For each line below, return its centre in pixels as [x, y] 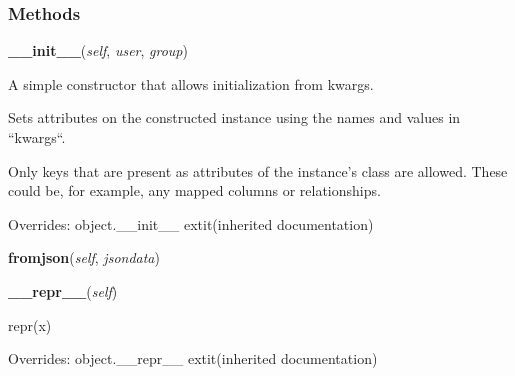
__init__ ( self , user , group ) [98, 50]
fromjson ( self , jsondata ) [84, 257]
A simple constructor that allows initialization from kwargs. [191, 83]
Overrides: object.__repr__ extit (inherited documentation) [193, 358]
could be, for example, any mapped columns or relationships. [194, 190]
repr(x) [30, 324]
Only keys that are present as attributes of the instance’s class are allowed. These [258, 170]
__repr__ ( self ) [63, 290]
